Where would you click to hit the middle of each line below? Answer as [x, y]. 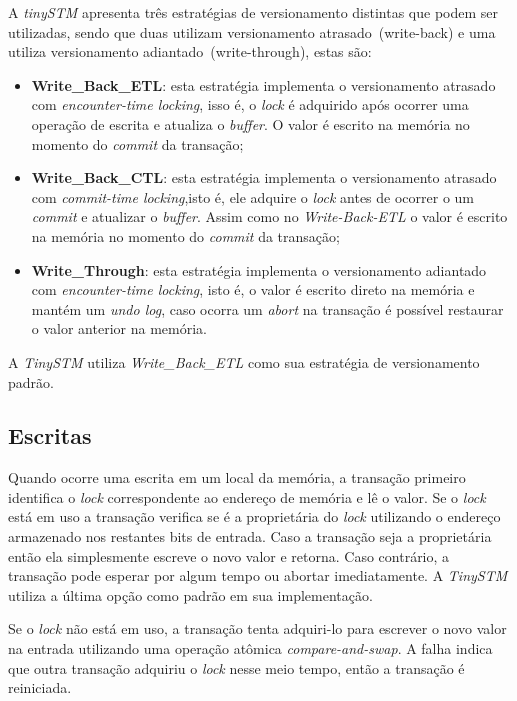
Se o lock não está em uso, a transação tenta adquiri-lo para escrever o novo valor [257, 628]
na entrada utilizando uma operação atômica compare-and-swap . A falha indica [250, 648]
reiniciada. [40, 687]
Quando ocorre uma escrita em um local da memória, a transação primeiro [237, 477]
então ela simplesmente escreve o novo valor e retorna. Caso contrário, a [229, 555]
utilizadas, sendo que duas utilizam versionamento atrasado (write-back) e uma [252, 31]
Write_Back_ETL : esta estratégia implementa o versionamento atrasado [263, 84]
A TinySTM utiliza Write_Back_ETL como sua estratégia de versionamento [244, 361]
